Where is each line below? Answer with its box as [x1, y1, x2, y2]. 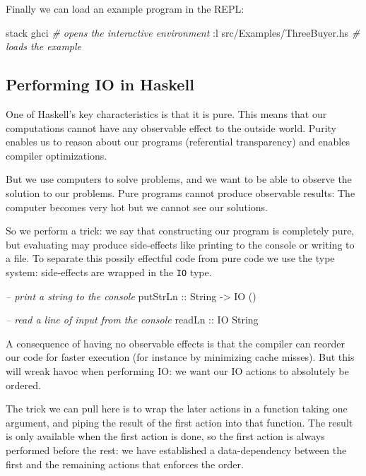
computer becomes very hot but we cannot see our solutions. [6, 199, 268, 214]
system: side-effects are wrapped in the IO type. [6, 264, 212, 279]
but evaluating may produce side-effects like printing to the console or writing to [6, 237, 355, 251]
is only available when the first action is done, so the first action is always [6, 429, 325, 444]
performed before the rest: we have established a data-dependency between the [6, 442, 347, 457]
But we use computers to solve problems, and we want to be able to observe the [6, 172, 352, 186]
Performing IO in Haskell [6, 73, 194, 95]
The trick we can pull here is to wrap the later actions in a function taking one [6, 401, 348, 416]
